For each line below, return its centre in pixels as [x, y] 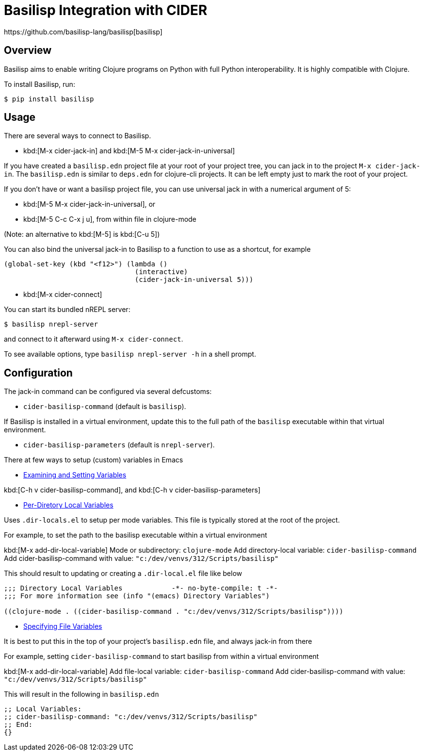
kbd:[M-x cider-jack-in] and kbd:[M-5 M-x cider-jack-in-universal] [129, 151]
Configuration [38, 373]
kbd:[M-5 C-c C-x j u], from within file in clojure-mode [110, 219]
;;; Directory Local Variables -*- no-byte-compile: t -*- [141, 588]
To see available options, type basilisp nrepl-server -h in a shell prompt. [130, 354]
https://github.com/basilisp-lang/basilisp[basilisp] [83, 32]
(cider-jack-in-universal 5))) [194, 280]
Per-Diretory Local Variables [68, 505]
